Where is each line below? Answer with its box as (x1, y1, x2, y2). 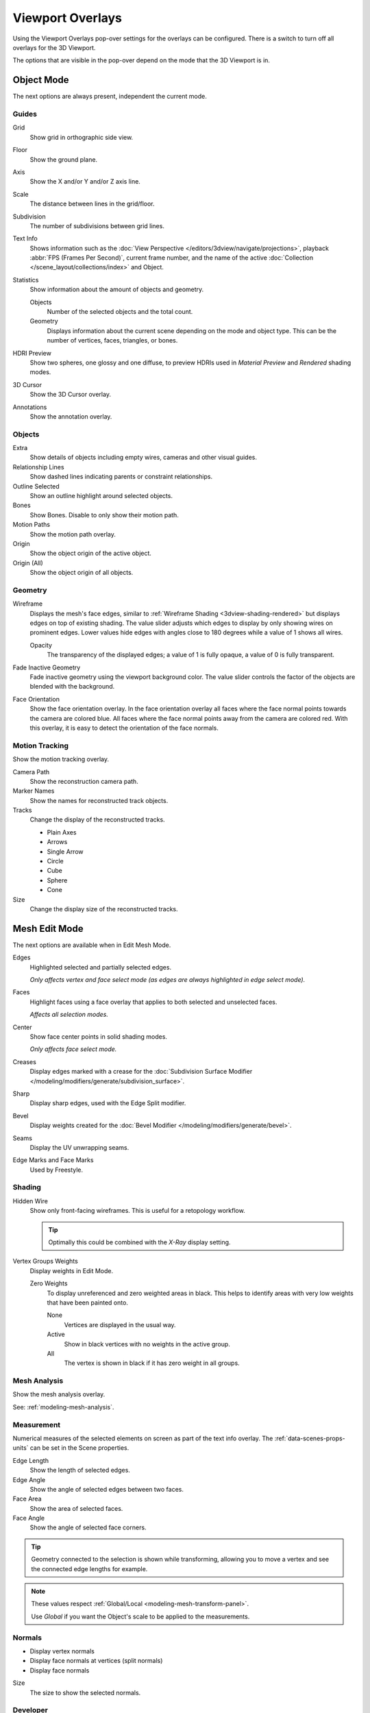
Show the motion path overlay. (29, 530, 116, 538)
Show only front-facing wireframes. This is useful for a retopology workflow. (29, 1207, 246, 1215)
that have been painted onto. (47, 1298, 128, 1307)
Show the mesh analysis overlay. (12, 1390, 106, 1398)
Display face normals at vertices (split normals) (29, 1657, 163, 1665)
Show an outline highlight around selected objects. (29, 492, 173, 500)
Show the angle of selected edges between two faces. (29, 1485, 184, 1493)
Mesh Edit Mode (12, 922, 84, 935)
